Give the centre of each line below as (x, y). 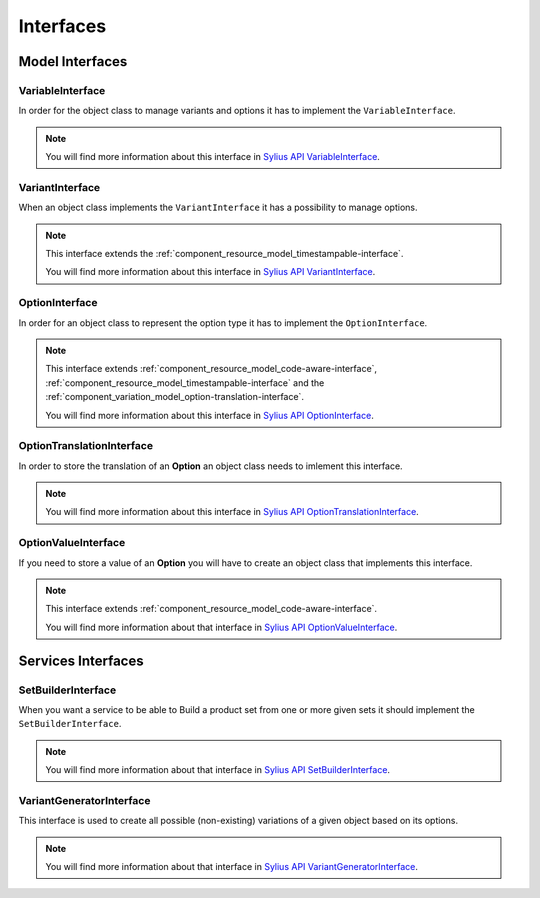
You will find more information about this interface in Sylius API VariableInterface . (212, 157)
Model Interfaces (73, 61)
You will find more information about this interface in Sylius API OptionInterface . (209, 415)
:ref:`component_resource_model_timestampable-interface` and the (185, 382)
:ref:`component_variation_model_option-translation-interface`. (175, 397)
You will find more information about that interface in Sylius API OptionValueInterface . (221, 627)
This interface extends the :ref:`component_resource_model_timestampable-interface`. (224, 254)
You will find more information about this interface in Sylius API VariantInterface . (210, 272)
